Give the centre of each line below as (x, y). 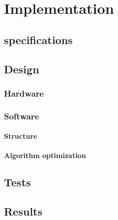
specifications (39, 39)
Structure (21, 136)
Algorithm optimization (45, 155)
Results (23, 211)
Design (22, 69)
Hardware (24, 93)
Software (21, 116)
